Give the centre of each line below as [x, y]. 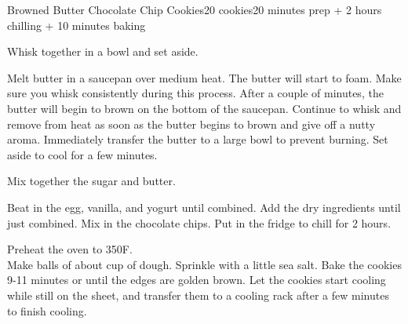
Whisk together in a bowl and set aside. [103, 51]
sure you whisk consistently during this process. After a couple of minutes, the [195, 93]
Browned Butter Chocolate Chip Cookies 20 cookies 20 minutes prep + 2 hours [195, 9]
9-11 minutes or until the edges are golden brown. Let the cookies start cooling [197, 280]
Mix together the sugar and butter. [91, 181]
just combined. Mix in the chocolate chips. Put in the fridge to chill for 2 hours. [199, 222]
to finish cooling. [47, 310]
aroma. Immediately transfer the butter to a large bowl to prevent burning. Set [198, 139]
